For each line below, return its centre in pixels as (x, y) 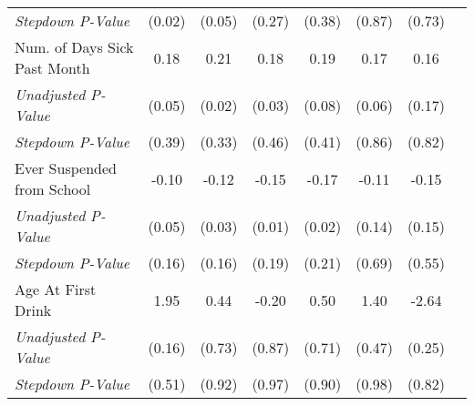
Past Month (52, 68)
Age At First (56, 289)
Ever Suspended (66, 168)
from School (53, 189)
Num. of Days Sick (74, 47)
